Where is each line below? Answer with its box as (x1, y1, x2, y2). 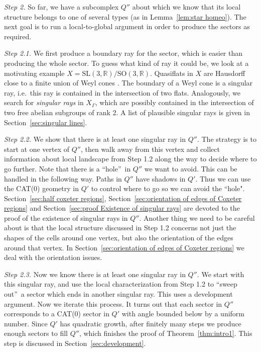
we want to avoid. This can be (144, 163, 237, 173)
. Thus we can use (195, 173, 251, 184)
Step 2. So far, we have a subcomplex (4, 2, 119, 12)
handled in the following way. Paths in (4, 173, 122, 184)
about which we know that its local (132, 2, 241, 12)
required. (4, 31, 32, 41)
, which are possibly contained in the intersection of (95, 97, 254, 108)
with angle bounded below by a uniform (121, 308, 245, 319)
